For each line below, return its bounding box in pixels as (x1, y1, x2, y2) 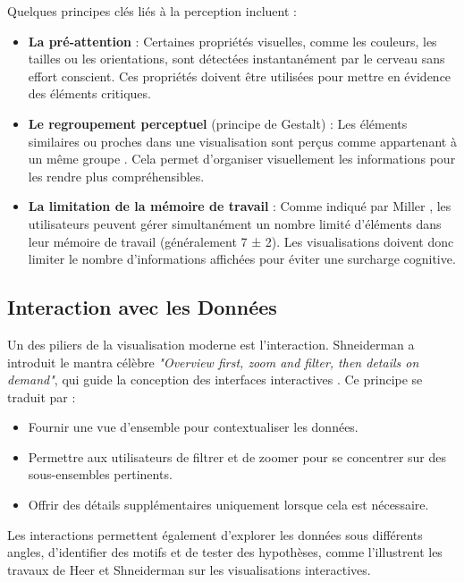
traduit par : (7, 387, 76, 406)
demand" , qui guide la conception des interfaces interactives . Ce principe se (7, 370, 423, 389)
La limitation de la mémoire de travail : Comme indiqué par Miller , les (28, 197, 451, 215)
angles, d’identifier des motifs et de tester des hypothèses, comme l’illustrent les (7, 543, 443, 561)
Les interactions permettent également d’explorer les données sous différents (7, 525, 423, 544)
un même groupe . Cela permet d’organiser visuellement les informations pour (28, 149, 456, 168)
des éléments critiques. (28, 84, 151, 103)
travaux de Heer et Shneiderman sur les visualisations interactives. (7, 560, 371, 578)
